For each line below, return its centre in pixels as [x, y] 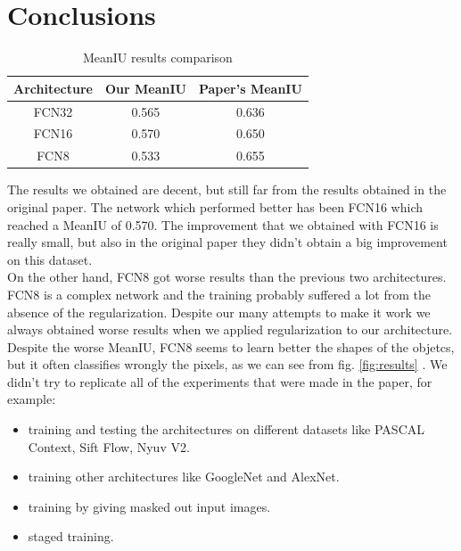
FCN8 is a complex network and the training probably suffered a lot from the [219, 294]
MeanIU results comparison [157, 58]
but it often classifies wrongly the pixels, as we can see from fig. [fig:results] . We [227, 364]
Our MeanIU [145, 88]
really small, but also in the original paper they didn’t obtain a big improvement [227, 242]
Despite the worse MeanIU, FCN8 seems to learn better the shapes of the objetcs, [231, 346]
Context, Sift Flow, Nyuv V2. [109, 446]
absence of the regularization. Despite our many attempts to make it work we [219, 312]
